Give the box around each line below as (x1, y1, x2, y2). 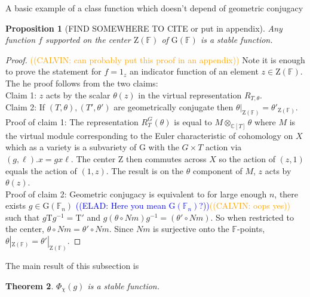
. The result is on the (106, 164, 184, 177)
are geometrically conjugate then (113, 101, 234, 113)
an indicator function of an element (129, 65, 259, 78)
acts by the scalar (45, 88, 111, 101)
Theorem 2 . (5, 279, 54, 292)
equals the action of (5, 164, 77, 177)
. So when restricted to (210, 211, 294, 223)
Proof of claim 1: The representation (5, 115, 139, 128)
